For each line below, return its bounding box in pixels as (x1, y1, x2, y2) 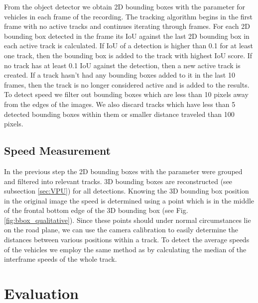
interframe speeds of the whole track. (4, 254, 117, 264)
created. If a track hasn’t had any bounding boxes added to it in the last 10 (4, 70, 235, 80)
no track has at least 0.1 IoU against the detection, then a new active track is (4, 60, 241, 70)
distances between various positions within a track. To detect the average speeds (4, 234, 250, 245)
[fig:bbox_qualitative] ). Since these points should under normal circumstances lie (4, 214, 251, 225)
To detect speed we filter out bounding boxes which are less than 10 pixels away (4, 89, 249, 100)
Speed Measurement (4, 143, 111, 158)
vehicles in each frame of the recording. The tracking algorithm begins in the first (4, 11, 253, 21)
